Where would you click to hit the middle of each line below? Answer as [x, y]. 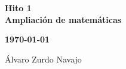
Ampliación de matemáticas [63, 19]
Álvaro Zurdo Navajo [43, 59]
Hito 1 [18, 8]
